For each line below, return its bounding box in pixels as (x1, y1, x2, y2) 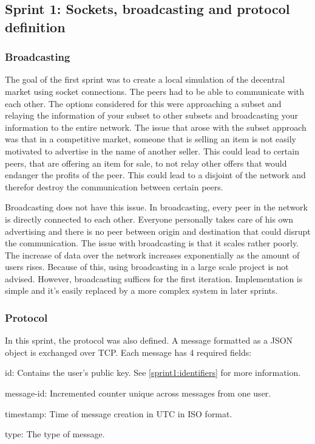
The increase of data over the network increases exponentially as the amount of (5, 248, 300, 261)
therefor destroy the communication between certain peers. (5, 180, 223, 193)
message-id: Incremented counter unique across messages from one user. (5, 387, 271, 400)
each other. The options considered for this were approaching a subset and (5, 97, 282, 109)
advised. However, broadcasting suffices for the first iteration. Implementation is (5, 272, 303, 285)
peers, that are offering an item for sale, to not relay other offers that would (5, 156, 287, 169)
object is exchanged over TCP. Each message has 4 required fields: (5, 345, 252, 358)
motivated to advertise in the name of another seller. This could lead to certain (5, 144, 299, 157)
